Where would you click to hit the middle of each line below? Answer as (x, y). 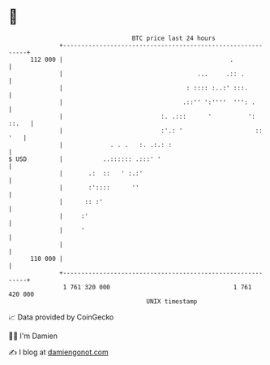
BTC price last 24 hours (174, 38)
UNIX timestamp (172, 301)
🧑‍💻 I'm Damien (33, 336)
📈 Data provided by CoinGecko (61, 317)
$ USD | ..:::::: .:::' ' (85, 159)
